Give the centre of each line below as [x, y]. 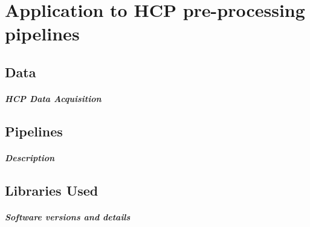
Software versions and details [68, 216]
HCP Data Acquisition [53, 98]
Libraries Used [52, 190]
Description [30, 157]
